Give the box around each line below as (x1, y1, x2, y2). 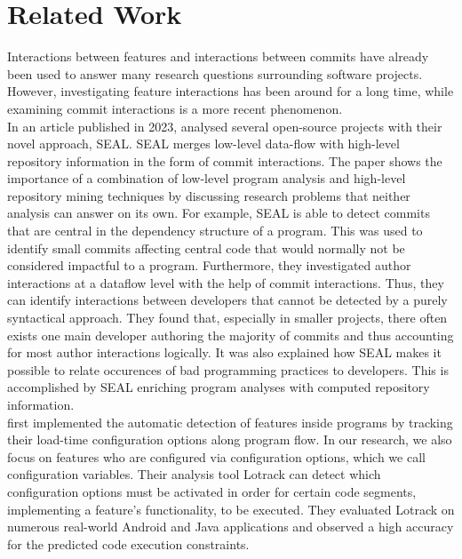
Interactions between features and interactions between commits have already (7, 47, 429, 66)
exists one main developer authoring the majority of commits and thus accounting (7, 325, 454, 344)
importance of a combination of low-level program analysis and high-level (7, 169, 406, 188)
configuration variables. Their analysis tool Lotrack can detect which (7, 465, 381, 483)
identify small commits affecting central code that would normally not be (7, 238, 405, 257)
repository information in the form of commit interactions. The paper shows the (7, 151, 442, 170)
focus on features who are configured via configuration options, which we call (7, 447, 426, 466)
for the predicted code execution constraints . (7, 534, 250, 553)
